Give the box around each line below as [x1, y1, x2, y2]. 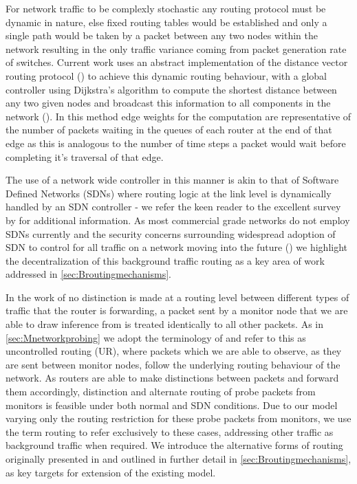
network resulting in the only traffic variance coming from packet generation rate [6, 41, 347, 56]
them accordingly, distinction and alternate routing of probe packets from [6, 384, 316, 399]
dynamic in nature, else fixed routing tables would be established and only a [6, 14, 327, 29]
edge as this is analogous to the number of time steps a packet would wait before [6, 135, 346, 150]
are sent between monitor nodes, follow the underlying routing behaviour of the [6, 357, 340, 371]
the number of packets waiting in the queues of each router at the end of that [6, 122, 332, 137]
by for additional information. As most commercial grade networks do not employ [6, 212, 350, 227]
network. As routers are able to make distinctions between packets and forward [6, 371, 339, 385]
